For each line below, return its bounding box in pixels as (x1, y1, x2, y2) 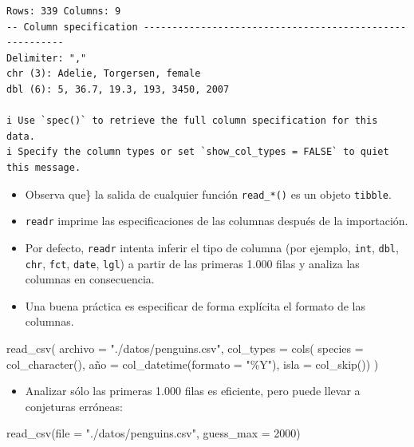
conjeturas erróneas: (25, 398, 123, 414)
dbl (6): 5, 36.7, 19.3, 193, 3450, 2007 (6, 83, 230, 95)
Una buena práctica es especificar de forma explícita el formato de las (25, 297, 365, 314)
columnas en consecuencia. (25, 271, 155, 287)
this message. (6, 161, 81, 173)
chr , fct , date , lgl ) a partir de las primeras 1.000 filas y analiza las (25, 255, 360, 271)
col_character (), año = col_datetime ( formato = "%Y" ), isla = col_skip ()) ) (6, 355, 379, 372)
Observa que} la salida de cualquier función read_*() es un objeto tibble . (25, 185, 392, 202)
